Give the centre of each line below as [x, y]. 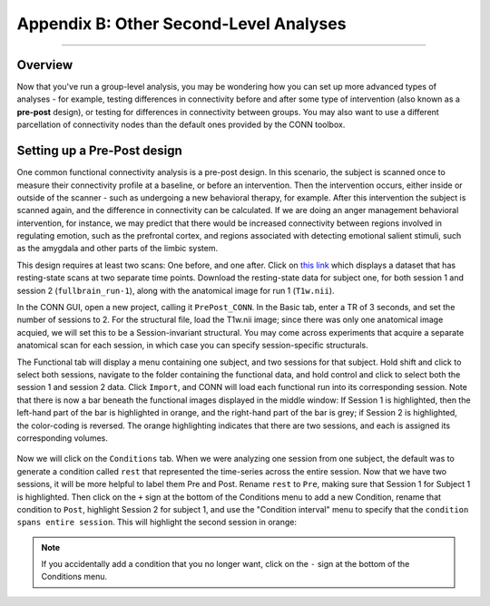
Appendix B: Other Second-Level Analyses [181, 24]
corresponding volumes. [62, 438]
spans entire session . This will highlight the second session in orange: [157, 523]
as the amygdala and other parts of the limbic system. [117, 249]
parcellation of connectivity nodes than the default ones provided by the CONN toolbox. [181, 125]
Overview [45, 65]
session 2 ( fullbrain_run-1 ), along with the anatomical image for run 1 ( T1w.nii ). [176, 290]
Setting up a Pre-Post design [100, 151]
